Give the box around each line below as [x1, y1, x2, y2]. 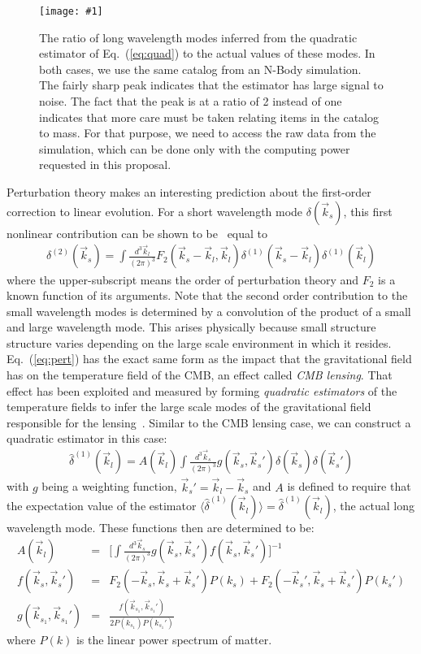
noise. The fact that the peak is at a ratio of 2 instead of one [39, 93, 342, 110]
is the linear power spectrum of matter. [76, 630, 272, 648]
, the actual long [332, 497, 414, 514]
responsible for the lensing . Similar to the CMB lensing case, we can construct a [7, 414, 411, 431]
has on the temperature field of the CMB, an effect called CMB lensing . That [7, 366, 393, 383]
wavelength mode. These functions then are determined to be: [7, 519, 315, 536]
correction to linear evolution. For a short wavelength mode [7, 202, 303, 219]
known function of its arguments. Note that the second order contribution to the [7, 287, 408, 304]
